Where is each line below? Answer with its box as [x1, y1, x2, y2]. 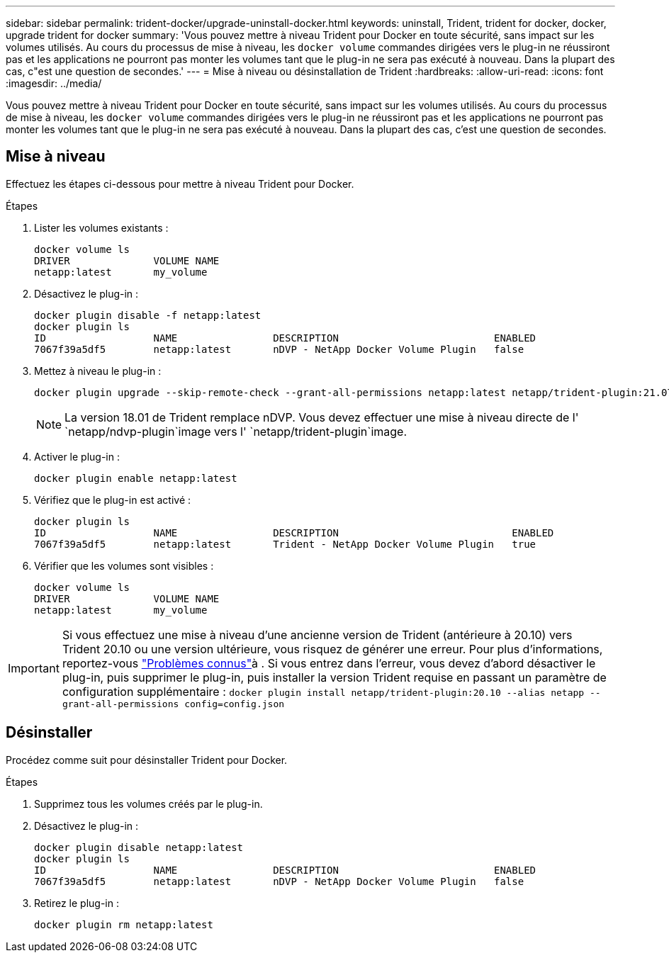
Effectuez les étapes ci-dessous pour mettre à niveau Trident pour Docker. [6, 177, 354, 190]
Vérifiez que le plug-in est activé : [34, 493, 191, 506]
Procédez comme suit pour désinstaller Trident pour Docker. [6, 753, 288, 766]
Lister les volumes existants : [34, 221, 169, 234]
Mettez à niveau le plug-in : [34, 364, 162, 377]
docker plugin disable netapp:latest [34, 841, 244, 853]
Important [8, 661, 60, 676]
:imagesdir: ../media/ [6, 77, 102, 89]
